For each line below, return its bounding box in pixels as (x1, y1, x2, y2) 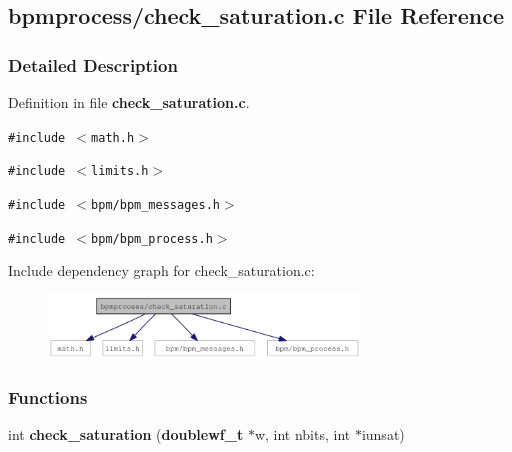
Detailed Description (8, 52, 178, 77)
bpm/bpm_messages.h (91, 197, 220, 212)
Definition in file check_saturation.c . (8, 92, 250, 112)
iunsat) (361, 424, 405, 445)
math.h (91, 130, 135, 145)
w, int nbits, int (254, 424, 351, 445)
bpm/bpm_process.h (91, 231, 213, 246)
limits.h (91, 164, 149, 179)
